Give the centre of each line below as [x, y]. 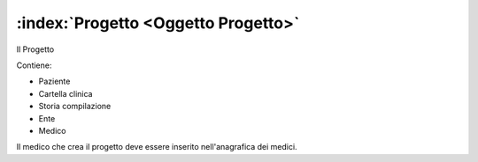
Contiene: [34, 65]
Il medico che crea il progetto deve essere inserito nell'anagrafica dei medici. [157, 147]
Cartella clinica [66, 93]
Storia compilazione [75, 107]
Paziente [54, 81]
